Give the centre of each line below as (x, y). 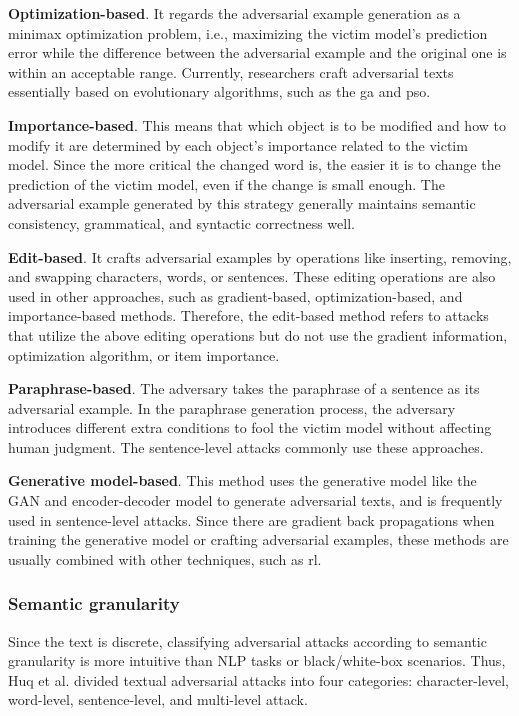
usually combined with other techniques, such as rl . (165, 558)
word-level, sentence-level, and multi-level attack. (158, 699)
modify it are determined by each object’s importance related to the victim (238, 144)
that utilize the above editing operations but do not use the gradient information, (258, 334)
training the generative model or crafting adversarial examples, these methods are (258, 539)
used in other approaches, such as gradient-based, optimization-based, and (235, 295)
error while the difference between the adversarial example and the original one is (257, 52)
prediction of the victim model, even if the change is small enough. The (226, 183)
